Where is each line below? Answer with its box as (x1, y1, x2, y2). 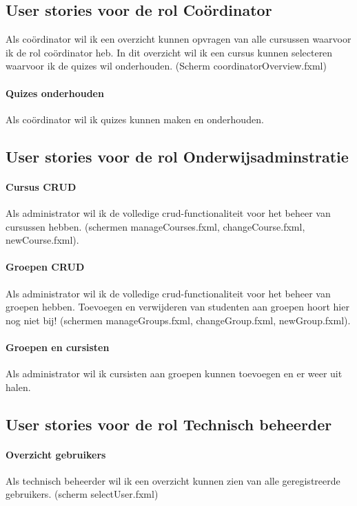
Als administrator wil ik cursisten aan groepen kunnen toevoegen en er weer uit (6, 366, 343, 381)
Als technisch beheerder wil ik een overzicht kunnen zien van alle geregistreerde (6, 473, 340, 487)
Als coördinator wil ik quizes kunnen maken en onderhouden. (6, 112, 264, 126)
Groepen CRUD (6, 260, 85, 274)
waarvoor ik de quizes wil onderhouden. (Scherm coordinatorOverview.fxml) (6, 59, 327, 73)
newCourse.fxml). (6, 233, 79, 247)
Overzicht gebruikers (6, 447, 106, 461)
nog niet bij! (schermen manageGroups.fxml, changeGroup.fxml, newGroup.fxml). (6, 313, 351, 327)
